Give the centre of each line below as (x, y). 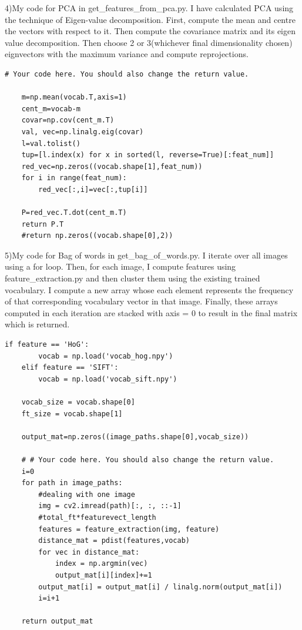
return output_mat (57, 621)
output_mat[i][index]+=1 (103, 575)
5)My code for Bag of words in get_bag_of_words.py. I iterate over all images (146, 255)
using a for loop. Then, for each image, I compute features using (120, 266)
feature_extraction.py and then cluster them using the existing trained (132, 278)
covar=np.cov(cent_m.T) (68, 120)
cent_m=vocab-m (51, 109)
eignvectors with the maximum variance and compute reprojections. (127, 54)
